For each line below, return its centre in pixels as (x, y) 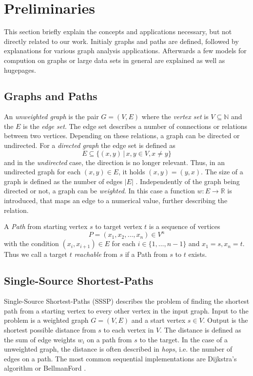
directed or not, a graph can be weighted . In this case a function (99, 191)
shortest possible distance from (50, 329)
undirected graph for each (42, 172)
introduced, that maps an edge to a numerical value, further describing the (116, 200)
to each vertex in (129, 329)
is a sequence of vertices (185, 226)
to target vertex (119, 226)
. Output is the (225, 320)
